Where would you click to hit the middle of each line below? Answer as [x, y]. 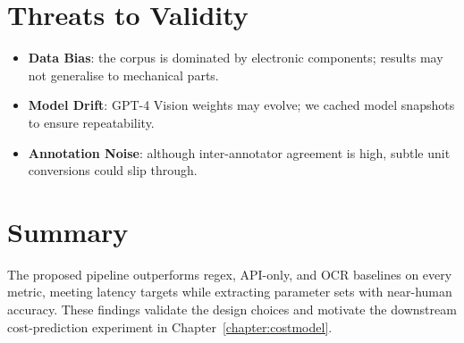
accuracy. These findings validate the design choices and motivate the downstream [232, 309]
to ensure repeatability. [91, 122]
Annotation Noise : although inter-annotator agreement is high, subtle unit [239, 152]
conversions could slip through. [113, 170]
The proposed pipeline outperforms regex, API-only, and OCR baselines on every [230, 274]
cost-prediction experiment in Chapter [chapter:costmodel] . [170, 326]
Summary [68, 231]
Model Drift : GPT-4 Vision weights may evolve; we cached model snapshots [241, 105]
